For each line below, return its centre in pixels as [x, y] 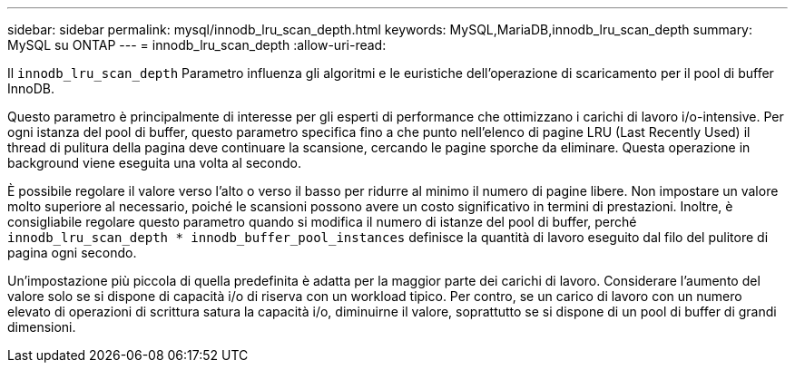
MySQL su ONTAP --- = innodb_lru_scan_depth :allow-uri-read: [197, 45]
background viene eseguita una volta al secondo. [155, 163]
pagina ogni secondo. [72, 253]
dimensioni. [42, 327]
